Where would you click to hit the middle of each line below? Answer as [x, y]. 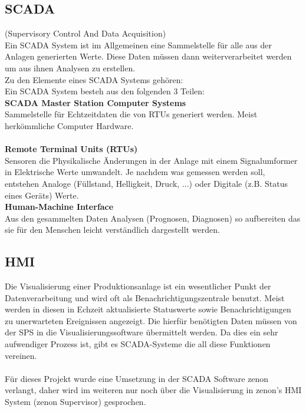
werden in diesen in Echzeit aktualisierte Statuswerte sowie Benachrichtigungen [148, 309]
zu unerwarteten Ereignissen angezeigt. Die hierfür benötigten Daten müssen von [151, 320]
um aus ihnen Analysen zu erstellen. [70, 67]
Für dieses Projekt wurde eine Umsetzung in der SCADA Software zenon [137, 378]
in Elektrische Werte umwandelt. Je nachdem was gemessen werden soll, [135, 172]
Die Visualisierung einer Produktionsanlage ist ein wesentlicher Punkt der [138, 286]
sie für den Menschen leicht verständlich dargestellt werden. [112, 230]
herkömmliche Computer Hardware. [69, 125]
